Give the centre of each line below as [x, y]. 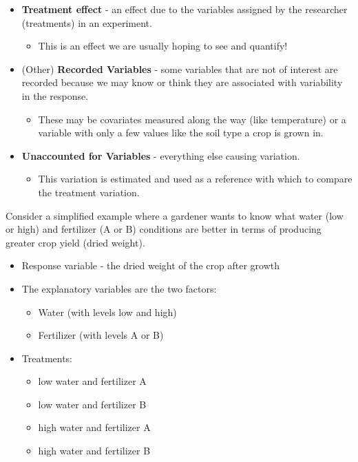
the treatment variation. [89, 192]
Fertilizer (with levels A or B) [101, 335]
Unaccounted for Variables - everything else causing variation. [161, 155]
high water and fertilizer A [94, 427]
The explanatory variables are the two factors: [119, 288]
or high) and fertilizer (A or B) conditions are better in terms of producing [164, 229]
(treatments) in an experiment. [87, 22]
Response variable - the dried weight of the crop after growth [151, 265]
